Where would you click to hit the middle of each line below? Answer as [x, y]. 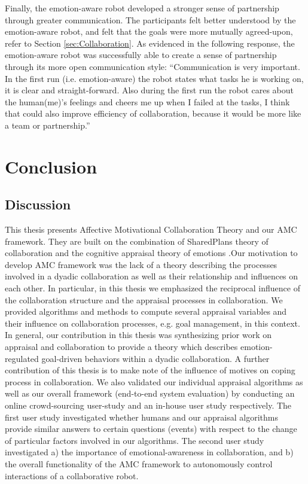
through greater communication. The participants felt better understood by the [150, 19]
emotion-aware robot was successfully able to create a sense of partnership [141, 55]
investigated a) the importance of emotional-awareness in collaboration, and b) [149, 452]
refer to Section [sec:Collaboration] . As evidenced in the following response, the [150, 43]
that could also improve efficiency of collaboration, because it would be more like [153, 113]
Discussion [38, 204]
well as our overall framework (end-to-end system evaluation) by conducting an [150, 393]
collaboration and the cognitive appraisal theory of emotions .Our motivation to [151, 253]
